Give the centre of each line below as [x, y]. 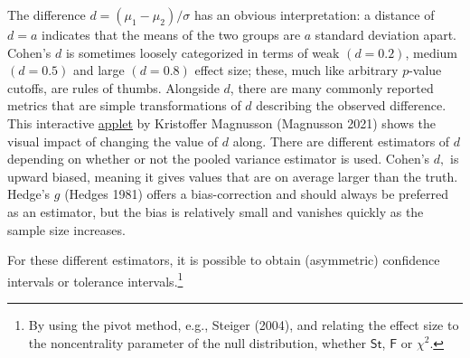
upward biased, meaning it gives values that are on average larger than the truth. [233, 176]
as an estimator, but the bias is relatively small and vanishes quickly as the [216, 211]
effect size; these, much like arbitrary [296, 70]
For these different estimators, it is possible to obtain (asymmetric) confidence [224, 260]
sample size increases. [66, 229]
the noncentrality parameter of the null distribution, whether [197, 342]
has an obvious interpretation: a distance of [314, 14]
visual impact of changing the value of [113, 141]
